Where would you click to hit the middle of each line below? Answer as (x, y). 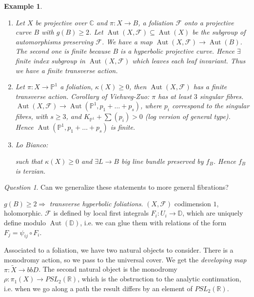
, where (151, 106)
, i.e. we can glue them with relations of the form (153, 222)
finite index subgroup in (50, 60)
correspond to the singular (211, 106)
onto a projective (209, 22)
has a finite (210, 87)
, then (138, 87)
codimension (193, 203)
